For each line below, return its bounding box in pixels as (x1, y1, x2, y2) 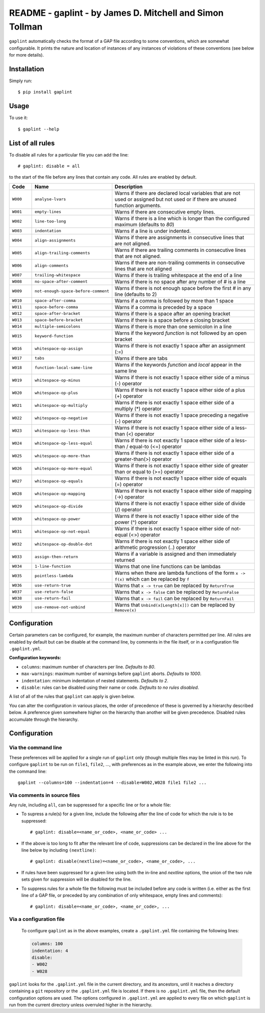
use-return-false (34, 589, 74, 595)
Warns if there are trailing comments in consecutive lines (114, 246, 246, 253)
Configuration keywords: (9, 655, 61, 661)
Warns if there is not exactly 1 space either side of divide (114, 500, 245, 507)
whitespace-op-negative (34, 416, 88, 421)
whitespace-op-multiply (34, 403, 88, 408)
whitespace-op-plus (34, 390, 79, 396)
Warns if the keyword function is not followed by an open (114, 330, 247, 337)
